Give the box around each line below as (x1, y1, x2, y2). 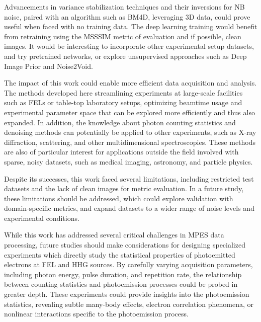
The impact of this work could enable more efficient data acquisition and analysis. (4, 77, 257, 88)
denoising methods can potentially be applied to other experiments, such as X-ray (4, 127, 256, 137)
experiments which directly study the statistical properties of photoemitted (4, 249, 235, 260)
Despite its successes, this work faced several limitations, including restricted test (4, 173, 254, 184)
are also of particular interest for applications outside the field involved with (4, 146, 239, 157)
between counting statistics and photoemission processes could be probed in (4, 279, 238, 289)
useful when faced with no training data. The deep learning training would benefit (4, 21, 257, 32)
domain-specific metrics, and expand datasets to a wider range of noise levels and (4, 203, 254, 213)
